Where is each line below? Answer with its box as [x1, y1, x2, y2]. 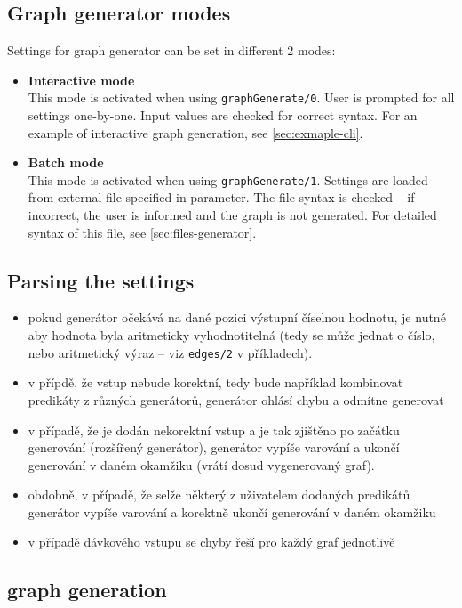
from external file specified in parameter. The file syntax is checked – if [28, 188, 415, 207]
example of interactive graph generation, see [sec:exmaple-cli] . [28, 123, 363, 142]
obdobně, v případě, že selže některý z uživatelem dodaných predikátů [28, 485, 410, 504]
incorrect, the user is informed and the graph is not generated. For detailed [28, 206, 437, 224]
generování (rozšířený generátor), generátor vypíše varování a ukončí [28, 438, 400, 457]
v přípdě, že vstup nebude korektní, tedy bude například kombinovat [28, 373, 403, 392]
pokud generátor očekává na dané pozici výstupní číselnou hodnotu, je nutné [28, 308, 446, 327]
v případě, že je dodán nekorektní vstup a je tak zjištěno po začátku [28, 420, 400, 439]
